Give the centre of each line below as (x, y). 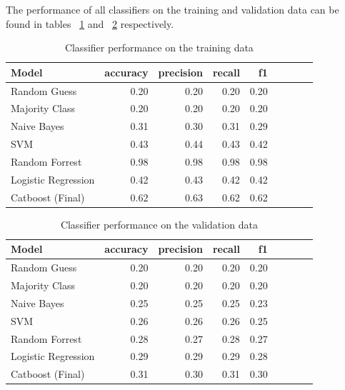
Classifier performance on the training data (159, 47)
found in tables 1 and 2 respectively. (90, 23)
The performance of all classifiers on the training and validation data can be (172, 9)
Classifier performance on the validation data (159, 224)
